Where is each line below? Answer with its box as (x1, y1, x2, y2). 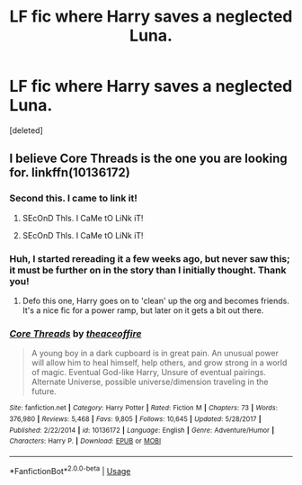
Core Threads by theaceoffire (9, 327, 142, 339)
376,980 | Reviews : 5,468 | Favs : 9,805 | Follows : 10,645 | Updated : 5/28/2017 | (9, 414, 262, 424)
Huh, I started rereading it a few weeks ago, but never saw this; (9, 252, 290, 265)
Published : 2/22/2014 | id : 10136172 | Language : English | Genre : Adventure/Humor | (9, 426, 275, 435)
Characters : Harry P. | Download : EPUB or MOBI (9, 436, 162, 446)
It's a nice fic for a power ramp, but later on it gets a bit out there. (22, 304, 264, 316)
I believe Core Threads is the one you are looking (9, 151, 288, 166)
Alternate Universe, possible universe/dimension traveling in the (31, 376, 269, 388)
